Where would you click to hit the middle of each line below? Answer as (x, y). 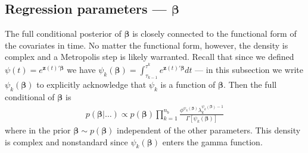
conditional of (30, 97)
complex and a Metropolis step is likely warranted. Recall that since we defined (150, 57)
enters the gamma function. (212, 141)
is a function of (188, 85)
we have (81, 70)
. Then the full (250, 85)
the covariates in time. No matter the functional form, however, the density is (147, 45)
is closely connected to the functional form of (214, 34)
